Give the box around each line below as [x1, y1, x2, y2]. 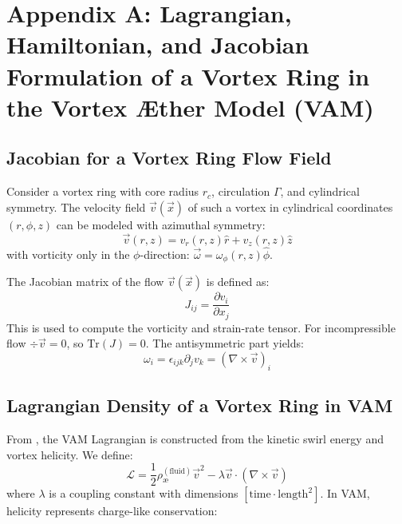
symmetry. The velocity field [6, 198, 146, 215]
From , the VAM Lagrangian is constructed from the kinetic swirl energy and [6, 430, 384, 447]
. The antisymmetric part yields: [145, 335, 304, 351]
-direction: [140, 245, 190, 262]
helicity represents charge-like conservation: [6, 502, 218, 519]
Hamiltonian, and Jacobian [6, 28, 309, 61]
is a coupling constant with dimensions [49, 485, 238, 502]
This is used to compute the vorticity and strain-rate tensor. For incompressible [6, 319, 396, 335]
